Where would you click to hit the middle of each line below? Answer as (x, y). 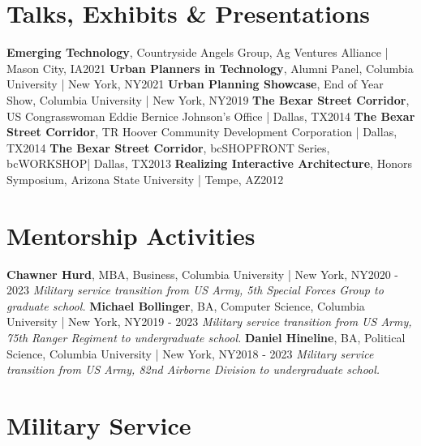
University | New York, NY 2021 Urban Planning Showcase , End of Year (195, 84)
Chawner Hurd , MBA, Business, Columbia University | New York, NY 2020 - (203, 274)
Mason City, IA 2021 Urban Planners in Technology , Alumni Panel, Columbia (210, 68)
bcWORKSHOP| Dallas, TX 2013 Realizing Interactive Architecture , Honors (209, 163)
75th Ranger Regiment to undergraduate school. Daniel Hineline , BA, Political (206, 337)
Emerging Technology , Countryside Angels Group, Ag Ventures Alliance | (198, 52)
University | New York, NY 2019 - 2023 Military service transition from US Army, (209, 322)
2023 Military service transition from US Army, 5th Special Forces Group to (195, 290)
